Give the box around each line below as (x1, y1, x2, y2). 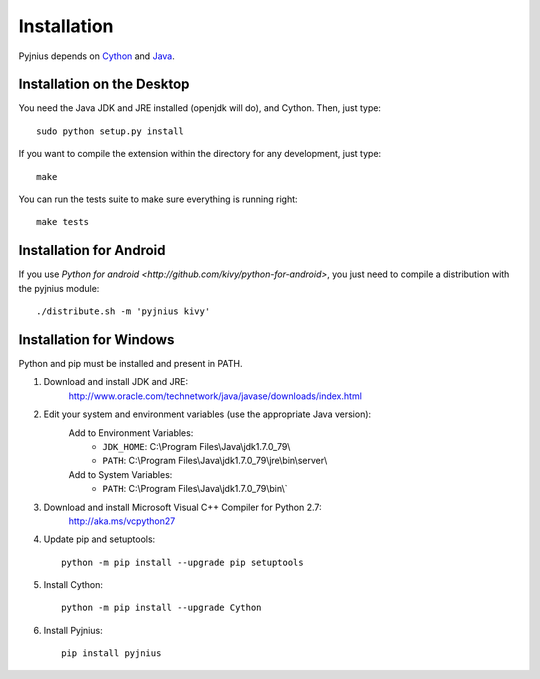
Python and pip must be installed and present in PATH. (18, 358, 243, 369)
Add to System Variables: (68, 468, 173, 480)
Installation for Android (18, 242, 166, 259)
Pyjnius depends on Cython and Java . (18, 50, 175, 62)
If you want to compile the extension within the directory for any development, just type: (18, 148, 382, 160)
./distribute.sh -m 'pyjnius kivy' (36, 306, 211, 317)
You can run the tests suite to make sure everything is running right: (18, 193, 299, 205)
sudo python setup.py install (36, 125, 185, 137)
